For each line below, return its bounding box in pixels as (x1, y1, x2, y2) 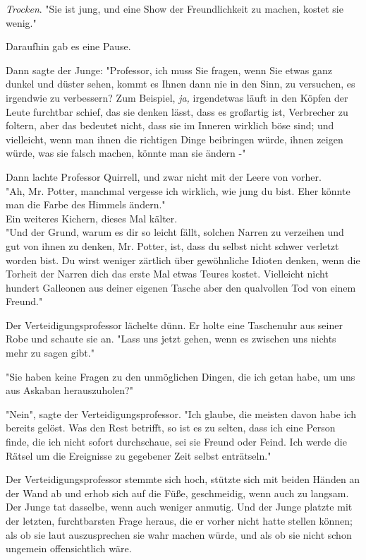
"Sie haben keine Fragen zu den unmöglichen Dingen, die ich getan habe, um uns (6, 369, 355, 383)
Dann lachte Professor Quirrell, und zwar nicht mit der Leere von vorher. (6, 169, 322, 184)
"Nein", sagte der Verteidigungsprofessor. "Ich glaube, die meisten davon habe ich (6, 406, 356, 421)
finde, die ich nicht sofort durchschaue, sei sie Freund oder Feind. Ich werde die (6, 434, 347, 449)
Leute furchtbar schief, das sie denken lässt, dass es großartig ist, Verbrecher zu (6, 104, 348, 119)
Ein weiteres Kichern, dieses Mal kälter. (6, 210, 178, 225)
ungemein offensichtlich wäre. (6, 541, 132, 556)
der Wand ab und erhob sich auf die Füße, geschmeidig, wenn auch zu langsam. (6, 485, 349, 500)
